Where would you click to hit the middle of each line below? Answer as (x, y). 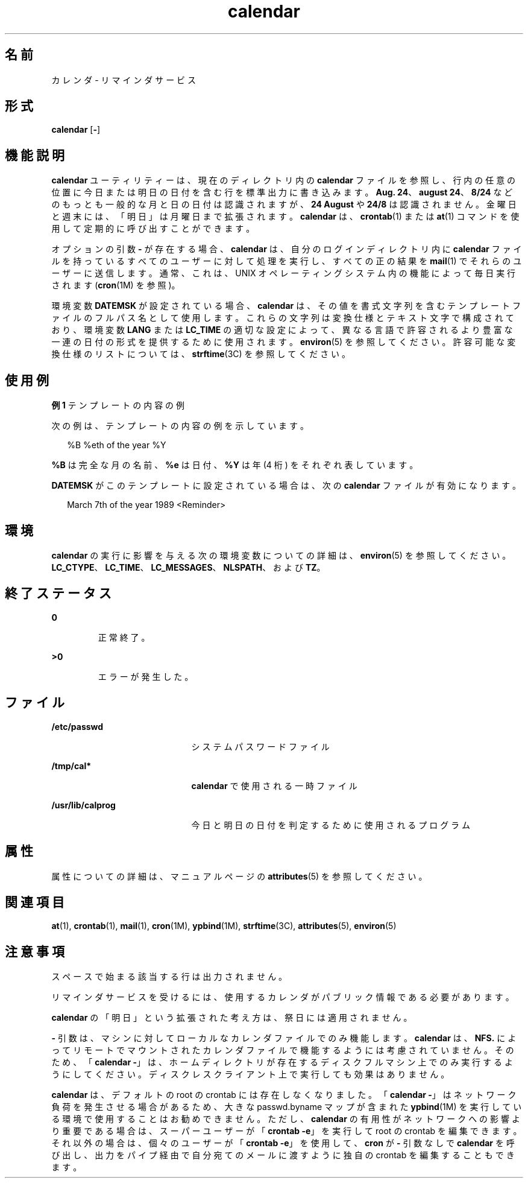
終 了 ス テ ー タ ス (58, 594)
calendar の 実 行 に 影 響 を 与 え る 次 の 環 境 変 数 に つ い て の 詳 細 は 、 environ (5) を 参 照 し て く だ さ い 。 (281, 555)
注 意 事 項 (35, 951)
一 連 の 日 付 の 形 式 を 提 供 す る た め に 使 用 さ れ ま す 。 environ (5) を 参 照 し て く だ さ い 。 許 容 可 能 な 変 (284, 342)
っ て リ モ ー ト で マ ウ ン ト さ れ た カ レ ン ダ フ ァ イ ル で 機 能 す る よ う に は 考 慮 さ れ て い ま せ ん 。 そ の (283, 1050)
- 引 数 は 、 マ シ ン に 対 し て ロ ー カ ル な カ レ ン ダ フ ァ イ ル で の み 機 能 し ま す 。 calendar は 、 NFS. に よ (284, 1038)
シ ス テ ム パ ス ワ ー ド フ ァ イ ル (260, 746)
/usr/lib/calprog (83, 805)
